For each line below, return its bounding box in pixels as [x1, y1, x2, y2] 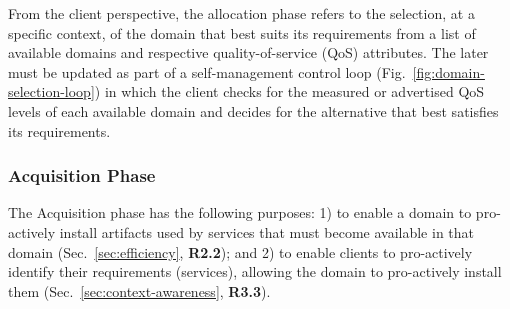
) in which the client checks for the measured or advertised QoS [94, 81, 485, 102]
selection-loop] [8, 81, 95, 102]
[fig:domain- [412, 61, 485, 82]
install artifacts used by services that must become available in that [59, 221, 475, 242]
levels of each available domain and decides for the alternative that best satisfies [8, 100, 499, 121]
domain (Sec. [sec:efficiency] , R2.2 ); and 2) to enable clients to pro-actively [8, 241, 473, 262]
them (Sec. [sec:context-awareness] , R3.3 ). [8, 280, 271, 301]
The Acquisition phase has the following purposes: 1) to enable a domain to [8, 202, 472, 223]
